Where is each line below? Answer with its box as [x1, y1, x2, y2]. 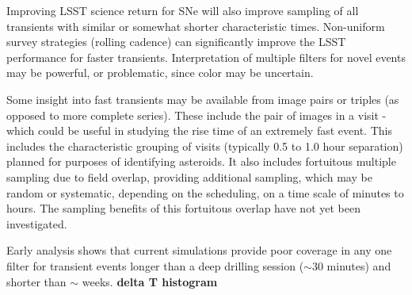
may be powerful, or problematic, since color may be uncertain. [6, 64, 314, 81]
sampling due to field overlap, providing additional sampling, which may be [6, 168, 372, 185]
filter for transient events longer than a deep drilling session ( [6, 257, 304, 274]
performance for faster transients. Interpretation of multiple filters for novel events [6, 48, 406, 65]
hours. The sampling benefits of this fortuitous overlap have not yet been [6, 200, 360, 216]
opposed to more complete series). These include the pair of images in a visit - [6, 106, 387, 123]
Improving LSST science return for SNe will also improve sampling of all [6, 2, 359, 18]
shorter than [6, 273, 67, 289]
